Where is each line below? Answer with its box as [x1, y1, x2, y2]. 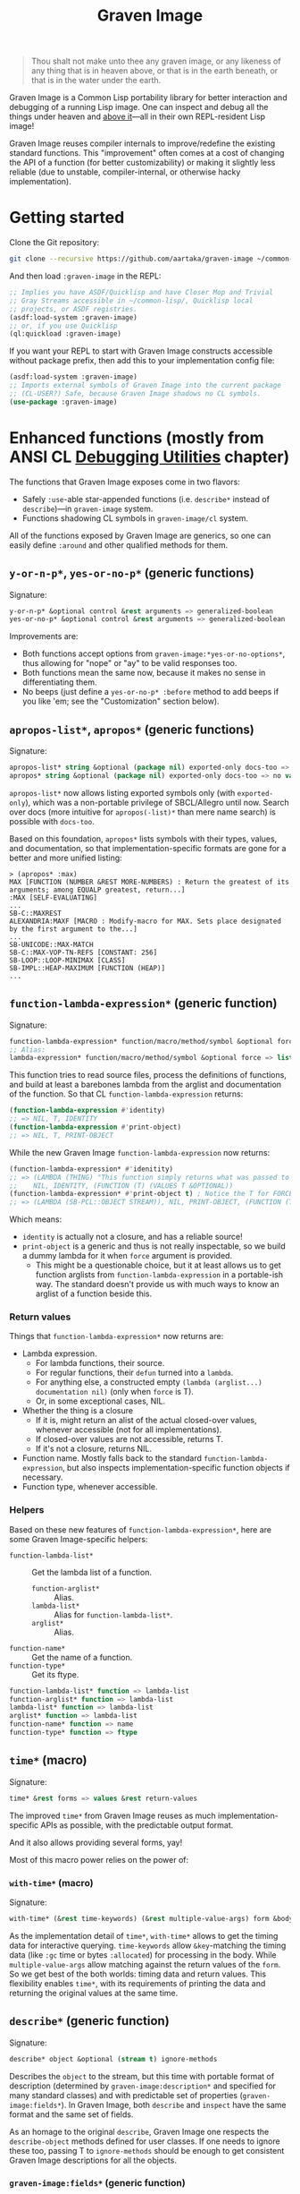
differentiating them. [21, 677, 97, 687]
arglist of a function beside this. [35, 1288, 153, 1299]
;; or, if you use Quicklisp [9, 321, 118, 330]
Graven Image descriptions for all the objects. [9, 2155, 177, 2165]
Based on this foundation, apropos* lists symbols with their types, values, [9, 833, 278, 844]
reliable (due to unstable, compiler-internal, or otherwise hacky [9, 166, 241, 177]
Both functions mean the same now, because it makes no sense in [21, 668, 266, 679]
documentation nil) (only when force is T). [35, 1387, 195, 1397]
